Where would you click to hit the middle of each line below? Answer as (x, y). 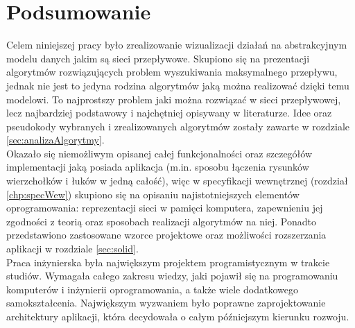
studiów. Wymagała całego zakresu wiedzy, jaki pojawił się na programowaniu (172, 276)
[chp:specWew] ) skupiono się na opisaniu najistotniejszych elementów (153, 194)
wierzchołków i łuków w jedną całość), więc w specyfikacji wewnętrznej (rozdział (177, 181)
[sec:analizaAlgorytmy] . (55, 140)
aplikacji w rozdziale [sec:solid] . (72, 249)
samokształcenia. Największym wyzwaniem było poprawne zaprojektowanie (166, 303)
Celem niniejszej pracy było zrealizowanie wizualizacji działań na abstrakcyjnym (177, 45)
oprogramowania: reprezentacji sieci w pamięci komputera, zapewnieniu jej (165, 208)
